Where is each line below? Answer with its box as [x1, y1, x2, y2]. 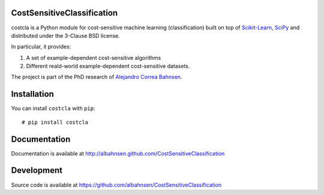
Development [11, 165, 63, 176]
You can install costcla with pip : [11, 105, 95, 112]
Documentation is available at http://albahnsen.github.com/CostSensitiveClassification [11, 150, 225, 157]
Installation [11, 89, 54, 99]
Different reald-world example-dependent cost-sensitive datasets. [26, 63, 190, 70]
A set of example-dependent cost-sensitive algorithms [26, 54, 161, 61]
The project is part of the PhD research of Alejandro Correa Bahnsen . [11, 74, 182, 81]
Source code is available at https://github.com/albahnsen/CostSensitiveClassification [11, 181, 222, 188]
